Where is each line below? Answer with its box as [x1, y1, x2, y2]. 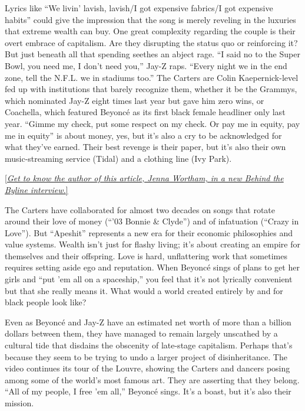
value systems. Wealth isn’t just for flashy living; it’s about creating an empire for [5, 238, 300, 250]
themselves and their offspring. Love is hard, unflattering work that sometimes [5, 249, 287, 262]
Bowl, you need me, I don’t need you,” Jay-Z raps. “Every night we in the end [5, 59, 287, 71]
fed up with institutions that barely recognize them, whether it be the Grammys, [5, 83, 297, 95]
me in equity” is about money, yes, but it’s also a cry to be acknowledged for [5, 129, 282, 141]
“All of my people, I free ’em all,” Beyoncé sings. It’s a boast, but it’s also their [5, 385, 291, 397]
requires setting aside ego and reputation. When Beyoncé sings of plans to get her [5, 261, 300, 273]
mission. [5, 397, 34, 409]
